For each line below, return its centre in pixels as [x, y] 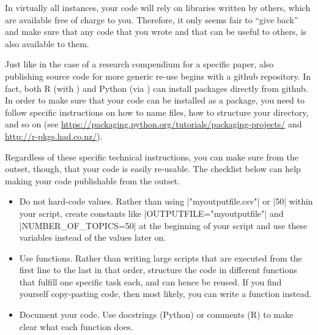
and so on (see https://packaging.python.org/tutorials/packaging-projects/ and [153, 124]
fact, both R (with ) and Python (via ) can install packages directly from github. [157, 88]
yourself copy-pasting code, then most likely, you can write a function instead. [165, 294]
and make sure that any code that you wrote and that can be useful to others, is [156, 32]
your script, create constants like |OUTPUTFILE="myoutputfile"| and [151, 213]
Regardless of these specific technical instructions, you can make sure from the [152, 156]
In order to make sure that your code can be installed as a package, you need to [155, 100]
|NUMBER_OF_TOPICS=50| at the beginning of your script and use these [163, 225]
